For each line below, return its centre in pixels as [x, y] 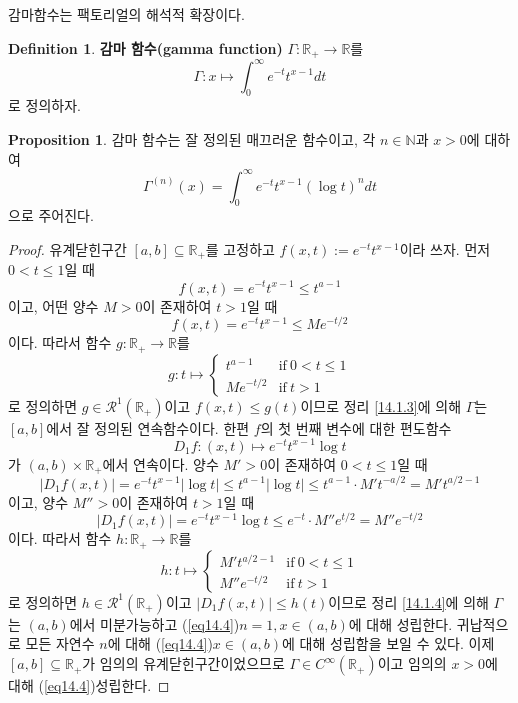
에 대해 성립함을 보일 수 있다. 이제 [388, 643]
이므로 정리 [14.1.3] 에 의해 [381, 405]
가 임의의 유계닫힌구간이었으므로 [183, 663]
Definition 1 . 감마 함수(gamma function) [145, 47]
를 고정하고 [240, 249]
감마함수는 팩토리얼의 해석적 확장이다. [126, 14]
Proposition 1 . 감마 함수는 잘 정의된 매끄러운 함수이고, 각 [192, 138]
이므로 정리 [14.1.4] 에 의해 [408, 601]
